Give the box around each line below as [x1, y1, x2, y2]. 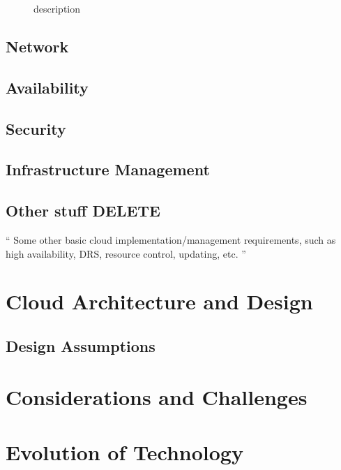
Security [6, 117, 66, 139]
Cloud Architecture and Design [6, 287, 313, 316]
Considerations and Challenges [6, 383, 308, 411]
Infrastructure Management [6, 159, 210, 180]
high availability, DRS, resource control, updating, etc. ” [6, 246, 246, 260]
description [33, 1, 81, 15]
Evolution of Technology [6, 437, 243, 466]
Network [6, 35, 69, 57]
